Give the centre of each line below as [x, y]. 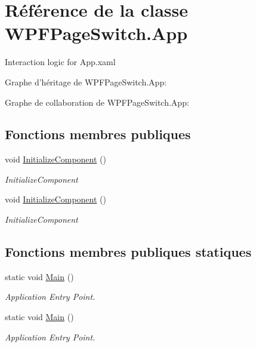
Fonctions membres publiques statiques [128, 252]
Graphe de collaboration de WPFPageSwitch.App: [97, 102]
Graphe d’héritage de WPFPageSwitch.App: [86, 82]
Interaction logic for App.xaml [60, 62]
